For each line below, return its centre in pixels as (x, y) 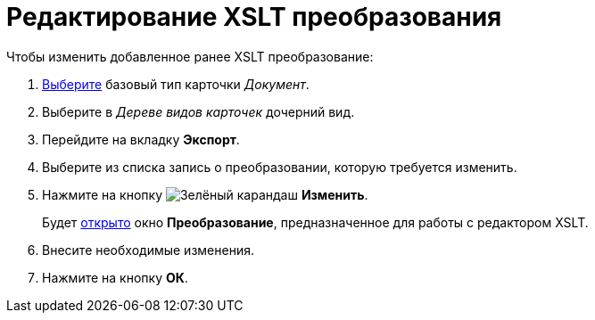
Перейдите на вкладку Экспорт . (141, 139)
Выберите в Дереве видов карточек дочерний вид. (198, 111)
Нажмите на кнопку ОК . (115, 277)
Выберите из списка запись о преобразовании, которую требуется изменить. (280, 167)
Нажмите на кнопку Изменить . (205, 194)
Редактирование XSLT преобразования (254, 17)
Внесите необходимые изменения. (148, 250)
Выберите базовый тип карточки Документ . (176, 84)
